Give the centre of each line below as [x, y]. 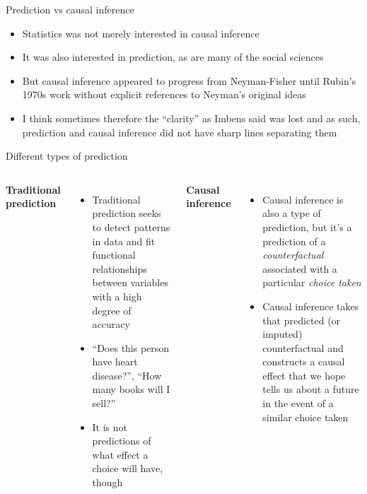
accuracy [111, 324]
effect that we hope [304, 375]
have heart [115, 361]
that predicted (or [302, 320]
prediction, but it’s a [307, 227]
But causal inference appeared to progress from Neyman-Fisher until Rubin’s [189, 80]
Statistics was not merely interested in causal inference [141, 33]
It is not [110, 427]
